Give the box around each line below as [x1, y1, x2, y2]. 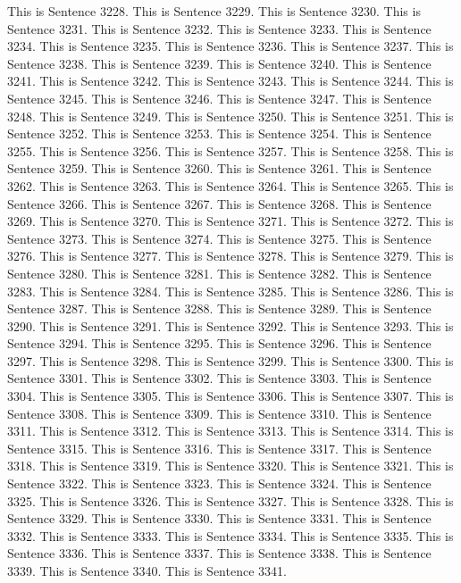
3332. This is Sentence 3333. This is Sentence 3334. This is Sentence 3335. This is [7, 526, 454, 545]
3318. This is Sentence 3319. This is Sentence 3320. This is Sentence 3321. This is [7, 456, 454, 475]
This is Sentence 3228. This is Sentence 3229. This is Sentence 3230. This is [7, 2, 421, 20]
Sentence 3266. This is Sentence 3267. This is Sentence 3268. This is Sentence [7, 194, 432, 212]
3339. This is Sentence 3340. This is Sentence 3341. [7, 562, 287, 579]
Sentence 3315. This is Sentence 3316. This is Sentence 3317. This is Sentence [7, 438, 432, 457]
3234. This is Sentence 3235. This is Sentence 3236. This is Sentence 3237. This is [7, 37, 454, 55]
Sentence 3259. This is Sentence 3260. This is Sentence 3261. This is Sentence [7, 159, 432, 178]
